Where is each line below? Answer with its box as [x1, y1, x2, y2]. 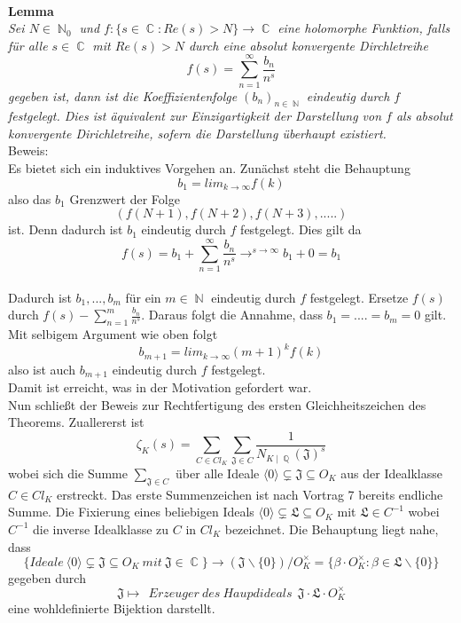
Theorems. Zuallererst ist [8, 413, 145, 431]
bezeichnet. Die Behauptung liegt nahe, [224, 519, 439, 538]
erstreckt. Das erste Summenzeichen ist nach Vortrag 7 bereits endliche [57, 485, 443, 503]
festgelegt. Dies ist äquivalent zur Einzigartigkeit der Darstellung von [8, 106, 382, 125]
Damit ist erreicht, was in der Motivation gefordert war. [8, 377, 312, 396]
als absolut [395, 106, 453, 125]
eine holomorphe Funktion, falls [277, 19, 450, 37]
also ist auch [8, 359, 75, 378]
